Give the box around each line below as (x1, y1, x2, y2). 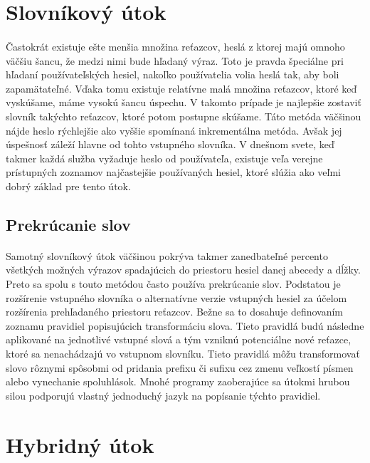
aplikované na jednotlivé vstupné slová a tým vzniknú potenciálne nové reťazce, (6, 332, 351, 347)
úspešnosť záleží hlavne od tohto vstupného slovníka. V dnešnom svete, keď (6, 137, 334, 152)
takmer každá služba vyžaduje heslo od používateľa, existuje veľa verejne (6, 150, 323, 165)
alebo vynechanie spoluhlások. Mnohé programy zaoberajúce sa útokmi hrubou (6, 374, 350, 389)
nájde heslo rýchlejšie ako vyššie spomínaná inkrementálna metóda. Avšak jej (6, 123, 342, 137)
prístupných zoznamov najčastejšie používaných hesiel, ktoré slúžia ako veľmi (6, 165, 342, 180)
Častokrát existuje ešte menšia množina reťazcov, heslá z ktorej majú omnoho (6, 38, 345, 53)
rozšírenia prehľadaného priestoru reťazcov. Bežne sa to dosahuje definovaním (6, 304, 344, 319)
